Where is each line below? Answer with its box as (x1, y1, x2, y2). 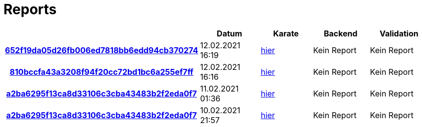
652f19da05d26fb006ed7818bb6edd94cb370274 (5, 45, 199, 55)
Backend (323, 28, 358, 38)
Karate (273, 28, 299, 38)
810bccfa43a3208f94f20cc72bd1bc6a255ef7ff (9, 66, 194, 77)
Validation (379, 28, 419, 38)
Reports (3, 1, 57, 18)
